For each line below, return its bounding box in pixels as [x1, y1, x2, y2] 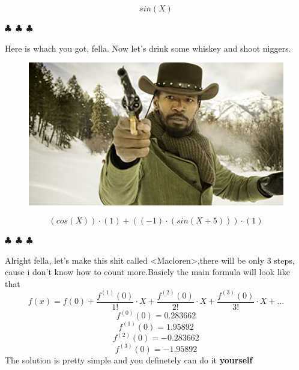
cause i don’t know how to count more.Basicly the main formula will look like [5, 265, 290, 278]
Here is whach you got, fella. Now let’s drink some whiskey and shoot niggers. [5, 41, 291, 54]
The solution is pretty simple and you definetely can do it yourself [5, 353, 253, 366]
